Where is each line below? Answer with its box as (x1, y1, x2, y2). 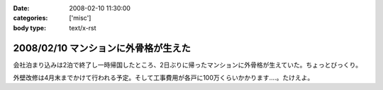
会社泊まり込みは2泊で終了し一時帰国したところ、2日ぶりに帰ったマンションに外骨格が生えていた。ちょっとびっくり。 (13, 60, 362, 69)
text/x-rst (69, 23, 96, 32)
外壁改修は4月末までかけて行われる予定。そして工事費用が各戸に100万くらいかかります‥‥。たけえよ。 (13, 74, 314, 82)
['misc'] (69, 14, 91, 22)
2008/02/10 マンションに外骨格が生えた (13, 42, 191, 54)
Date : (13, 4, 30, 12)
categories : (13, 14, 48, 22)
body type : (13, 23, 46, 32)
